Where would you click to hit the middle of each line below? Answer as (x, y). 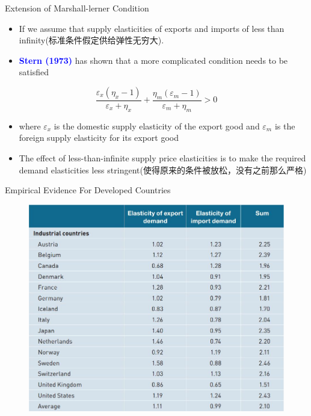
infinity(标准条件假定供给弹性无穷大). (91, 40)
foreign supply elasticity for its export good (99, 138)
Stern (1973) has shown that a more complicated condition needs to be (153, 60)
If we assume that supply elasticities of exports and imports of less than (152, 28)
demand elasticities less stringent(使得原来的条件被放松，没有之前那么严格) (163, 169)
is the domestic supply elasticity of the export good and (157, 126)
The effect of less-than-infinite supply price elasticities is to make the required (162, 157)
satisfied (34, 72)
